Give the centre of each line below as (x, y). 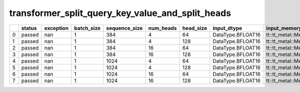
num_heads (162, 28)
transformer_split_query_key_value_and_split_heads (120, 13)
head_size (195, 28)
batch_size (87, 28)
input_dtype (227, 28)
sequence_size (124, 28)
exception (56, 28)
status (29, 28)
